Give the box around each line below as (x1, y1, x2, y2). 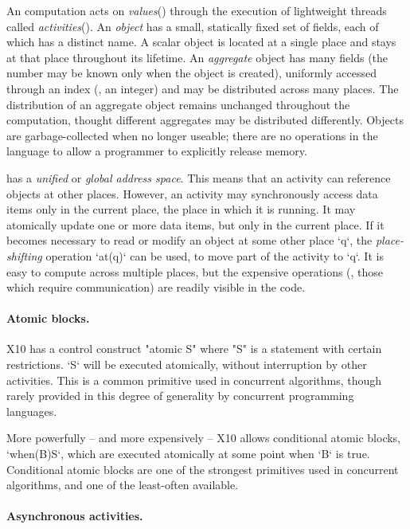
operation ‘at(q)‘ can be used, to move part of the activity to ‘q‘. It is (45, 247, 384, 264)
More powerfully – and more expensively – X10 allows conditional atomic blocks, (6, 429, 401, 446)
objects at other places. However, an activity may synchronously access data (6, 185, 378, 202)
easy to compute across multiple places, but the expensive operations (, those (6, 263, 384, 280)
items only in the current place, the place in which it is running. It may (6, 201, 356, 217)
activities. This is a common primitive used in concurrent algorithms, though (6, 371, 382, 388)
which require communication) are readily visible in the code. (6, 279, 306, 296)
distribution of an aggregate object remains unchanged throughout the (6, 96, 350, 112)
